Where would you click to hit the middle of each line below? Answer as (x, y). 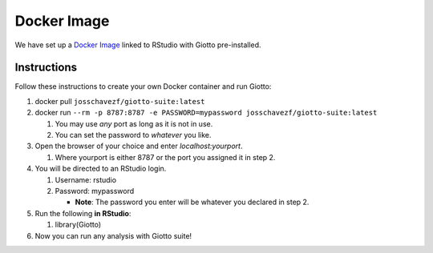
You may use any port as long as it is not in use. (134, 123)
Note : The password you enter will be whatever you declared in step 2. (192, 202)
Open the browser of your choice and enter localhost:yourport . (139, 146)
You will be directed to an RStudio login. (101, 169)
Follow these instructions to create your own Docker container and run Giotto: (143, 86)
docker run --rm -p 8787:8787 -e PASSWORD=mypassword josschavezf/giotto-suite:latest (206, 113)
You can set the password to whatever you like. (133, 135)
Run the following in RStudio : (83, 213)
